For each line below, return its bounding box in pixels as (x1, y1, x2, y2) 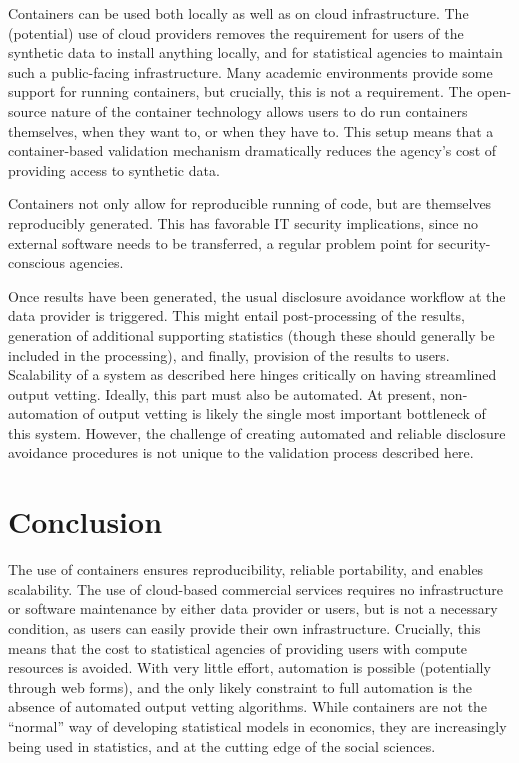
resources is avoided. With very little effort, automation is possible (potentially (8, 657, 491, 678)
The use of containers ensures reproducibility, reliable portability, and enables (8, 559, 484, 580)
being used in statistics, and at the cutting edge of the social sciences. (8, 735, 436, 756)
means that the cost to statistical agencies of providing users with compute (8, 637, 468, 658)
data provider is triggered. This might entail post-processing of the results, (8, 305, 465, 326)
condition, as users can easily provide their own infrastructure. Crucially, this (8, 617, 481, 638)
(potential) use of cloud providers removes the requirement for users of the (8, 22, 464, 43)
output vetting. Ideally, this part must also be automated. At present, (8, 383, 436, 404)
